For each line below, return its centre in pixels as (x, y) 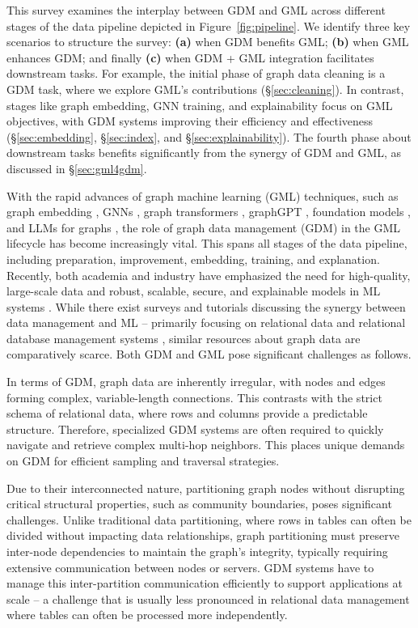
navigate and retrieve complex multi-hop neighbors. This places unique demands (206, 445)
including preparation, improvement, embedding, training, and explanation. (193, 259)
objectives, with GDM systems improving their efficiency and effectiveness (190, 121)
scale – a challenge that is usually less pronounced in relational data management (208, 598)
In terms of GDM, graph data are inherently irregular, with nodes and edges (196, 382)
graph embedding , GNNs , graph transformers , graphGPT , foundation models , (209, 212)
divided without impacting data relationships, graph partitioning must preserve (203, 535)
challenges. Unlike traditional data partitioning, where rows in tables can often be (209, 519)
